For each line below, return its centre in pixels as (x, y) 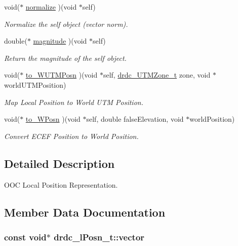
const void (25, 237)
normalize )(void (51, 7)
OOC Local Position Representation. (61, 184)
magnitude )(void (60, 41)
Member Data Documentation (85, 212)
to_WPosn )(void (53, 119)
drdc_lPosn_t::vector (99, 237)
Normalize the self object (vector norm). (66, 24)
